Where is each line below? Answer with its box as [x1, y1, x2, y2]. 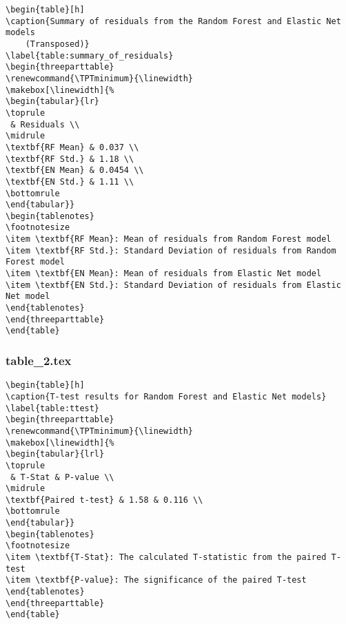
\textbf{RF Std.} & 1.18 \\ [6, 154, 134, 164]
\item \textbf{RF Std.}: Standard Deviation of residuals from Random [6, 245, 336, 256]
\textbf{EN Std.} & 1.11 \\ [6, 176, 134, 187]
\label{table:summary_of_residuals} [6, 50, 174, 61]
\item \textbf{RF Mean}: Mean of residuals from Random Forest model [6, 234, 332, 245]
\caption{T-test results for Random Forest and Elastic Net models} [6, 391, 327, 402]
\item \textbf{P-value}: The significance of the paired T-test [6, 575, 307, 585]
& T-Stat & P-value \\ [10, 472, 114, 482]
